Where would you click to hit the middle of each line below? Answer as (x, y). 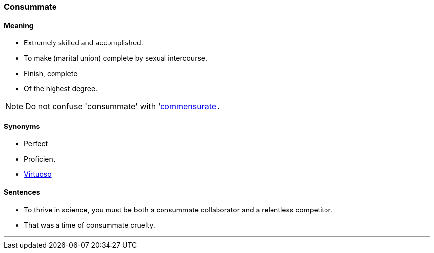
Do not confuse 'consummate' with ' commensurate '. (123, 106)
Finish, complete (51, 74)
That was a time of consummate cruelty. (89, 225)
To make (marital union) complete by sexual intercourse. (115, 58)
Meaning (19, 25)
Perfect (36, 144)
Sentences (22, 192)
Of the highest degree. (61, 89)
